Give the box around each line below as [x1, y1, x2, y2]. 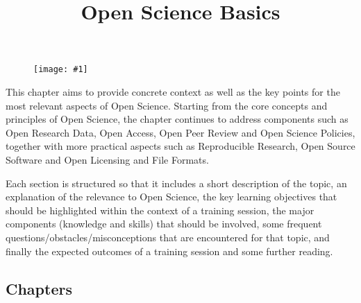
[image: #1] [33, 64, 88, 75]
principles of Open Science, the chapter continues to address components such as [6, 112, 349, 126]
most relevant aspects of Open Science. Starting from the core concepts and [6, 98, 328, 112]
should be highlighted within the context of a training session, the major [6, 202, 314, 217]
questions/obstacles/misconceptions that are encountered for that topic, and [6, 230, 330, 244]
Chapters [6, 277, 72, 299]
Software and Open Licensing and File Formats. [6, 153, 209, 166]
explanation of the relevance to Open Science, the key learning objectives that [6, 189, 337, 204]
